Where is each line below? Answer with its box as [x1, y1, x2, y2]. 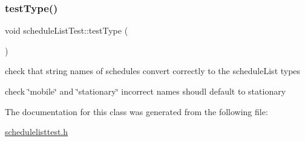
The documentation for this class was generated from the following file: [5, 105, 268, 117]
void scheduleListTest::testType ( [5, 24, 128, 37]
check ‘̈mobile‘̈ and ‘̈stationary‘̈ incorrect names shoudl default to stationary [5, 85, 286, 97]
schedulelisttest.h [5, 125, 68, 138]
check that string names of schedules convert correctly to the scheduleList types [5, 64, 301, 77]
